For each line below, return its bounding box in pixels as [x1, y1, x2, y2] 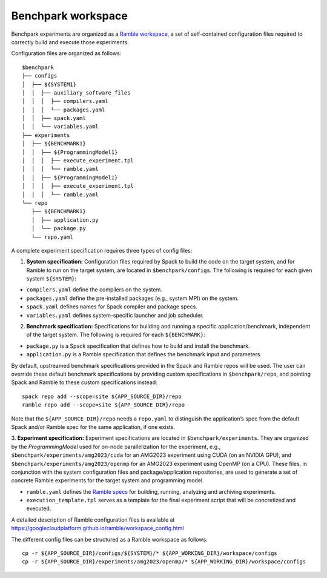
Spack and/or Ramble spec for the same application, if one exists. [11, 423, 176, 430]
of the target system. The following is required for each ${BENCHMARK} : [26, 331, 205, 339]
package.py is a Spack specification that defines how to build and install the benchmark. [26, 342, 251, 350]
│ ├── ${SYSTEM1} [22, 81, 77, 88]
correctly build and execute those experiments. [11, 38, 130, 45]
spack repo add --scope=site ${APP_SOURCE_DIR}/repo [22, 393, 182, 400]
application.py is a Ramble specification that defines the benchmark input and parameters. [26, 351, 262, 358]
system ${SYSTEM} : [26, 275, 77, 282]
